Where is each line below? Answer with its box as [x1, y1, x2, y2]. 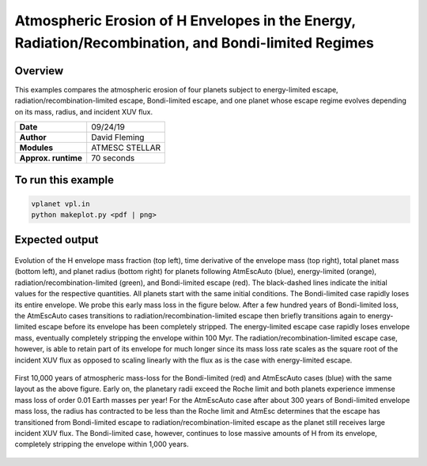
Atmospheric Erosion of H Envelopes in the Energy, [14, 12, 356, 29]
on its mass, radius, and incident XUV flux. [14, 107, 153, 116]
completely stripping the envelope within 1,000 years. [14, 439, 189, 449]
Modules [19, 142, 54, 153]
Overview [14, 64, 64, 77]
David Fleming [91, 132, 145, 143]
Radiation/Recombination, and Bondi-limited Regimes [14, 34, 375, 51]
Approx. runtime [19, 152, 83, 163]
